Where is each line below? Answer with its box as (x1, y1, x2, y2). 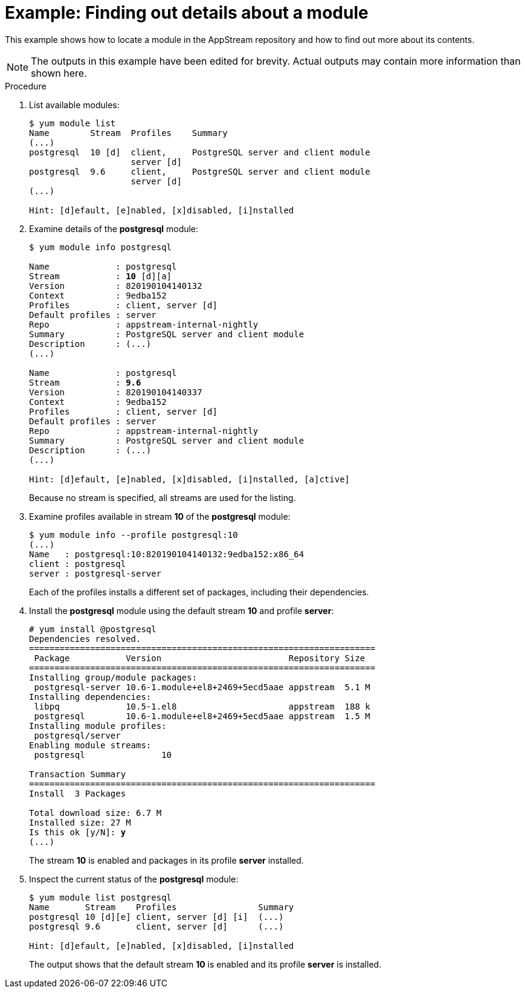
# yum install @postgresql (29, 624, 156, 634)
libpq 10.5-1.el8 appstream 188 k (34, 701, 370, 711)
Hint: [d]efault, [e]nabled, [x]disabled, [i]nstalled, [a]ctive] (29, 474, 350, 484)
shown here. (31, 66, 87, 79)
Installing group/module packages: (29, 672, 198, 682)
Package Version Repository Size (34, 653, 366, 663)
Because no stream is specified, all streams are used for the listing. (29, 492, 296, 503)
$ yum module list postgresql (29, 892, 172, 902)
